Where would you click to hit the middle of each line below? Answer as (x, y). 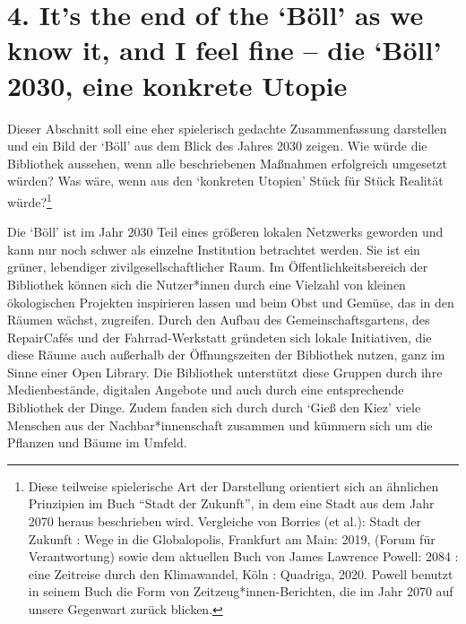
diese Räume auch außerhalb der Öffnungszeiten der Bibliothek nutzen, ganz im (226, 355)
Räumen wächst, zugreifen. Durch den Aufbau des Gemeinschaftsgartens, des (219, 320)
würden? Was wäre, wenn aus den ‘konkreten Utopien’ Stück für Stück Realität (225, 181)
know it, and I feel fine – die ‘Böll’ (224, 50)
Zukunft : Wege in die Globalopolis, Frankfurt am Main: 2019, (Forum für (232, 538)
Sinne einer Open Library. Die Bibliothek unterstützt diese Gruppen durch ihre (225, 372)
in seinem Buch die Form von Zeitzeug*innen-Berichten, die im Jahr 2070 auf (241, 591)
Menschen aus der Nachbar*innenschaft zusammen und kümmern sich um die (220, 425)
